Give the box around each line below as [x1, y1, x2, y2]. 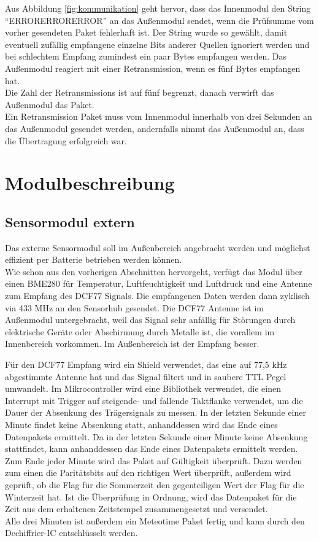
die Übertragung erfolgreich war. [5, 134, 127, 147]
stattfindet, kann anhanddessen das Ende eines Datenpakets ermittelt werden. [5, 442, 298, 455]
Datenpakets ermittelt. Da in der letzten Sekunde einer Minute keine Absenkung [5, 430, 308, 443]
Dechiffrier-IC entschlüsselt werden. [5, 526, 138, 539]
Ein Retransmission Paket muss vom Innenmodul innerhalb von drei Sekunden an [5, 110, 312, 123]
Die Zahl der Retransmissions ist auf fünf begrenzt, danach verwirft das [5, 86, 274, 99]
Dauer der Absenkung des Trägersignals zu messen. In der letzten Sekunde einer [5, 406, 306, 419]
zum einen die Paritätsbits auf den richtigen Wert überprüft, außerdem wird [5, 466, 291, 479]
